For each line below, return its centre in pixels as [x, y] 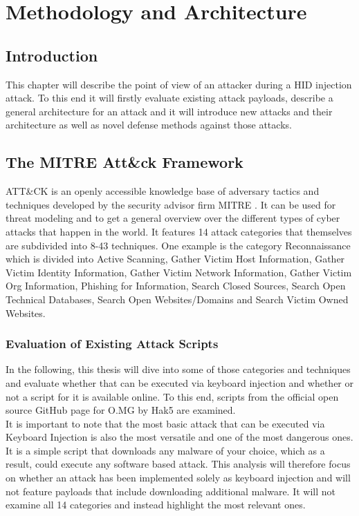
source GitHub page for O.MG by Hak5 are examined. [121, 410]
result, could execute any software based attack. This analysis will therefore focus [178, 464]
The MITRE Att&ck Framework [125, 162]
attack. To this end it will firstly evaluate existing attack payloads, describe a [169, 98]
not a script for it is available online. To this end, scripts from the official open [172, 396]
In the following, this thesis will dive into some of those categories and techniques [178, 369]
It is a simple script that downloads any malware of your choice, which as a [165, 450]
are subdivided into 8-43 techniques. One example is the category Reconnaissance [178, 245]
